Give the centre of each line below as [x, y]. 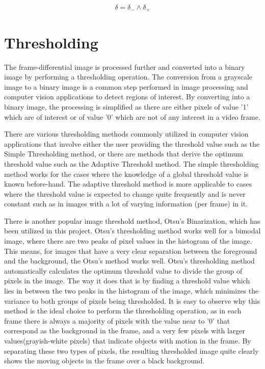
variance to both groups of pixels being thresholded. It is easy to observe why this [132, 300]
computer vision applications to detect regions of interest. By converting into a [127, 97]
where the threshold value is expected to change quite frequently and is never [125, 193]
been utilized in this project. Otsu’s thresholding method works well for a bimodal [132, 231]
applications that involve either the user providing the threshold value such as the [132, 143]
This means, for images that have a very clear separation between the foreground [131, 251]
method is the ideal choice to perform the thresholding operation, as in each [123, 311]
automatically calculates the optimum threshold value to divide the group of [123, 270]
